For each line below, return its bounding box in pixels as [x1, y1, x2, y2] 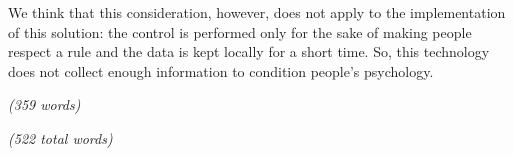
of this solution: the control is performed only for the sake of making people [8, 21, 472, 42]
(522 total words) [8, 127, 113, 148]
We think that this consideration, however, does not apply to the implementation [8, 2, 506, 22]
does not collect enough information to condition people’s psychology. [8, 60, 434, 81]
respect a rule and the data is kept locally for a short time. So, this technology [8, 41, 490, 62]
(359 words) [8, 94, 81, 115]
